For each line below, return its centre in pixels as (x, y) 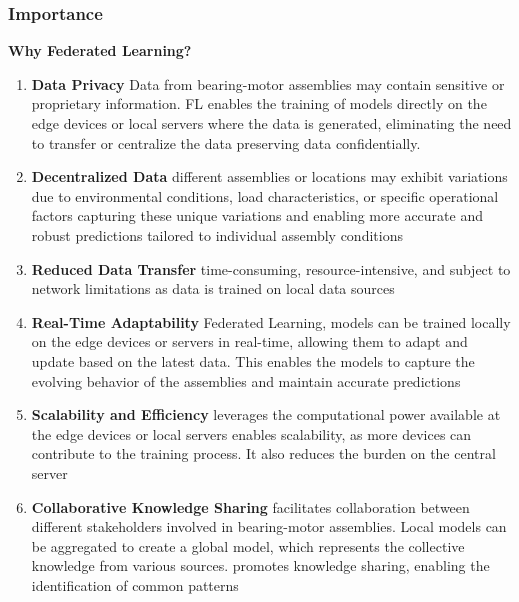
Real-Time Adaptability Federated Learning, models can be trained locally (271, 321)
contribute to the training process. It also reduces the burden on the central (263, 453)
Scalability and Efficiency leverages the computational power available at (266, 414)
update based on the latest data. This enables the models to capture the (253, 360)
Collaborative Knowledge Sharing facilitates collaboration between (250, 506)
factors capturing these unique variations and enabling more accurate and (257, 215)
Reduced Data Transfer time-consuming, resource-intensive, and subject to (271, 268)
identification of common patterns (135, 584)
